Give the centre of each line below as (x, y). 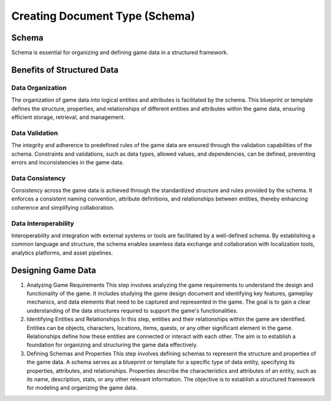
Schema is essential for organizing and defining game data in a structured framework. (120, 53)
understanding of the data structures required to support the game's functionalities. (132, 310)
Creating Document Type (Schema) (103, 16)
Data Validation (35, 133)
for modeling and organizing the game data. (82, 388)
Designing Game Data (54, 270)
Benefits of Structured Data (65, 70)
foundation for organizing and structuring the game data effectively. (112, 345)
